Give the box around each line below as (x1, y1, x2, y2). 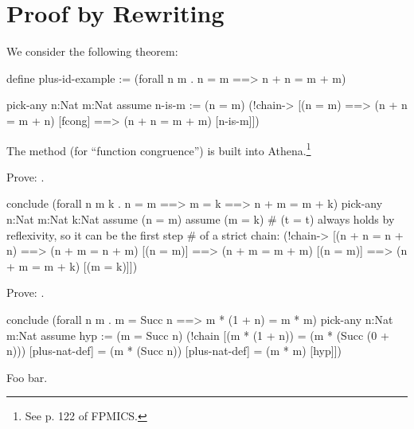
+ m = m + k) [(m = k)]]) (6, 257, 138, 274)
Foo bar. (6, 369, 48, 385)
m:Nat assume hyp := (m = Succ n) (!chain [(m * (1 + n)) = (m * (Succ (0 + (6, 326, 389, 343)
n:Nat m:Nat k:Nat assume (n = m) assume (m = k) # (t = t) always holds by (6, 210, 395, 227)
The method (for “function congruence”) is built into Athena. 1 (6, 139, 311, 158)
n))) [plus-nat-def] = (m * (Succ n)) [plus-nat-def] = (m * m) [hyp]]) (6, 342, 342, 359)
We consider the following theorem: (6, 43, 178, 60)
